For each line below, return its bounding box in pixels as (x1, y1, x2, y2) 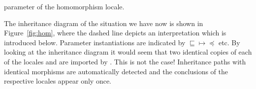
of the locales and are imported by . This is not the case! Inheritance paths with (4, 56, 246, 66)
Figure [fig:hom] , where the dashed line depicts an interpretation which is (4, 28, 226, 38)
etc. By (218, 37, 240, 47)
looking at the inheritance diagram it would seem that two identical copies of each (4, 47, 252, 57)
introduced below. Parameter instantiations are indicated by (4, 37, 186, 47)
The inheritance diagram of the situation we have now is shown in (4, 18, 203, 28)
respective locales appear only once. (4, 76, 111, 86)
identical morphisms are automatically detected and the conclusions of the (4, 66, 228, 76)
